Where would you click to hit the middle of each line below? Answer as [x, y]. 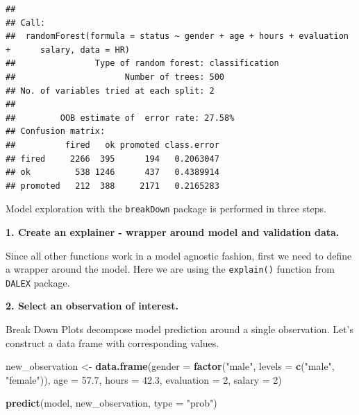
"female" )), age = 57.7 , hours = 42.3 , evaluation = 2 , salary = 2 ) [144, 379]
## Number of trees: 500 [115, 77]
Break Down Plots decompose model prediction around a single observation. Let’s [180, 329]
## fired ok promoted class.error [112, 145]
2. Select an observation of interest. [92, 306]
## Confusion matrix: [56, 132]
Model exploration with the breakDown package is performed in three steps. [166, 209]
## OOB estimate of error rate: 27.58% [120, 118]
